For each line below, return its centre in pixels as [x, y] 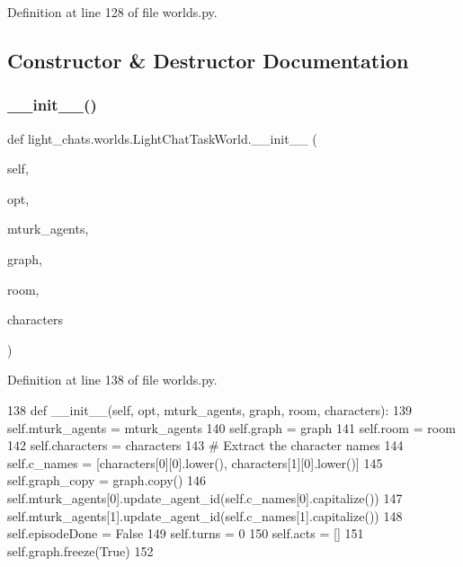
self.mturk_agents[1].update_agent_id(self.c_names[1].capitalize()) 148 [205, 515]
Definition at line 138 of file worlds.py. [112, 380]
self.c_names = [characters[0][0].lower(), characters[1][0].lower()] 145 [195, 462]
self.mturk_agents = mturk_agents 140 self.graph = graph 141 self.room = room [231, 427]
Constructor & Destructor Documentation [208, 60]
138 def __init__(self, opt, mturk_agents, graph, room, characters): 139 [210, 409]
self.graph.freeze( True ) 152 [80, 550]
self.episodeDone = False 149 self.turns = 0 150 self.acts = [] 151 [186, 533]
